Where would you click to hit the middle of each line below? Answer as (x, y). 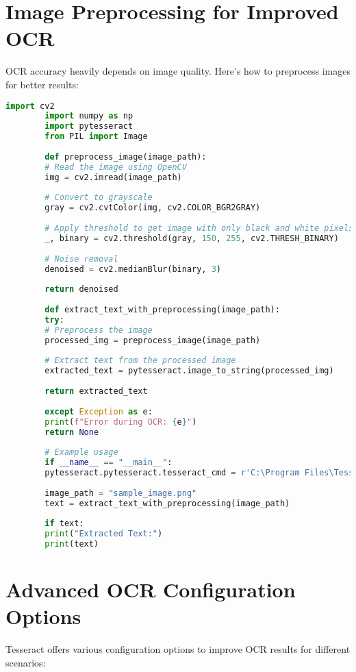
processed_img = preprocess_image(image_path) (153, 340)
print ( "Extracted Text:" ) (104, 534)
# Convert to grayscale (99, 198)
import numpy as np (89, 116)
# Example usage (81, 452)
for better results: (42, 84)
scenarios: (26, 662)
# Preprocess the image (99, 330)
